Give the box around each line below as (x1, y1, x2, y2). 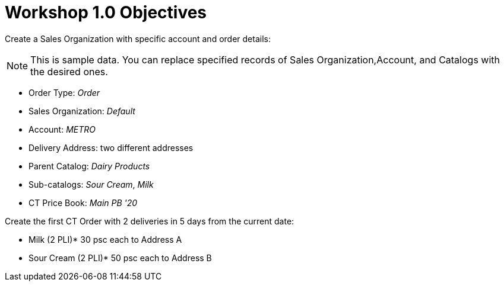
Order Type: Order (28, 87, 100, 98)
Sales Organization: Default (28, 105, 135, 116)
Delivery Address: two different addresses (28, 142, 194, 153)
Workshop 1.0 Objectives (5, 2, 207, 23)
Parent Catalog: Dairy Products (28, 160, 150, 171)
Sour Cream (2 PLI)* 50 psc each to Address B (28, 252, 212, 263)
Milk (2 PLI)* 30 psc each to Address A (28, 234, 182, 245)
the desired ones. (30, 65, 108, 78)
